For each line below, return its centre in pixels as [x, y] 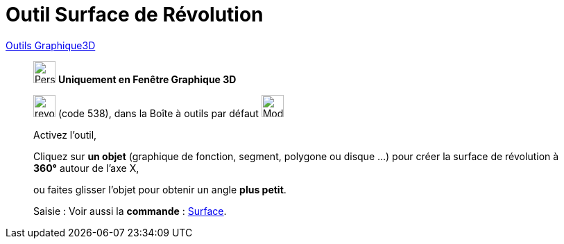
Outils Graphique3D [51, 45]
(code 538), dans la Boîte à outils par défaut [158, 113]
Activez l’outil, [65, 134]
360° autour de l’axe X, [86, 168]
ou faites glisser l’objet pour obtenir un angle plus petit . [160, 189]
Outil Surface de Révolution [135, 15]
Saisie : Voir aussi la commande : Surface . [130, 211]
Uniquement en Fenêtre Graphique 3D [147, 79]
